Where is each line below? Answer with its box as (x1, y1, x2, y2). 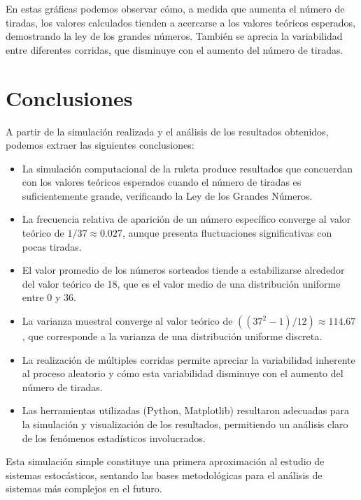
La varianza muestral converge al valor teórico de (22, 314, 233, 328)
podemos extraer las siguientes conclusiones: (6, 138, 194, 152)
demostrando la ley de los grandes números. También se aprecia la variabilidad (6, 29, 343, 43)
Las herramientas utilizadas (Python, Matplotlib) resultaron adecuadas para (22, 403, 350, 418)
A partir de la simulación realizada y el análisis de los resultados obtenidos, (6, 124, 329, 138)
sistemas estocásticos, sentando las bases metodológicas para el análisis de (6, 467, 323, 482)
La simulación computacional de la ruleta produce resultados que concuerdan (22, 161, 353, 175)
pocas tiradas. (22, 239, 82, 253)
